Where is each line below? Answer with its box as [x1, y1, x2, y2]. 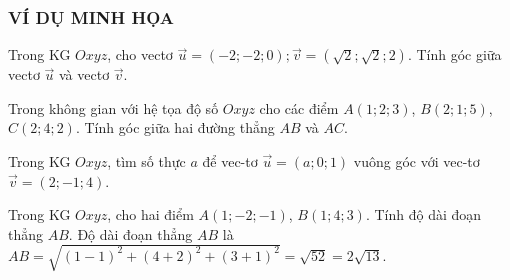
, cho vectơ [107, 44, 173, 65]
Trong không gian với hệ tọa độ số [8, 97, 219, 118]
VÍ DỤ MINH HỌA [8, 4, 175, 29]
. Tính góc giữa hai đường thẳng [75, 117, 275, 138]
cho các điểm [259, 97, 339, 118]
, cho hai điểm [107, 204, 194, 225]
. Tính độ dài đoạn [365, 204, 482, 225]
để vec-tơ [202, 151, 258, 171]
